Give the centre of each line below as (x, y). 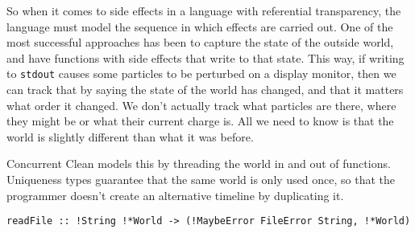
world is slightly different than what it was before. (130, 136)
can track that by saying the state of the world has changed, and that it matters (205, 90)
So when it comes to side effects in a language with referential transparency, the (204, 10)
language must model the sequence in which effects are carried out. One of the (200, 26)
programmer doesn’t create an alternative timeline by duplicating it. (175, 195)
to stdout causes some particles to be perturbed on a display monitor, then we (201, 74)
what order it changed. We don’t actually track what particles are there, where (201, 105)
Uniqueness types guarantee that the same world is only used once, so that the (201, 179)
